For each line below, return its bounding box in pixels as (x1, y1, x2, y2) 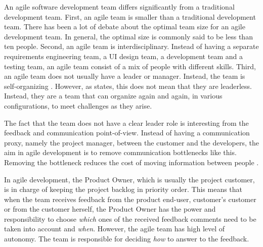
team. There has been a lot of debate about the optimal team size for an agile (4, 21, 245, 32)
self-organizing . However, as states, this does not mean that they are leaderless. (4, 80, 252, 91)
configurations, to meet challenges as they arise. (4, 100, 152, 111)
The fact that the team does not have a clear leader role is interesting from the (4, 117, 249, 128)
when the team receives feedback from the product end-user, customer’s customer (4, 193, 256, 204)
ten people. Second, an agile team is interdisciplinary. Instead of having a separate (4, 41, 259, 52)
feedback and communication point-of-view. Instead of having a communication (4, 127, 250, 138)
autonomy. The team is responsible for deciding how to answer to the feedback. (4, 233, 249, 244)
